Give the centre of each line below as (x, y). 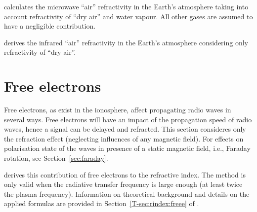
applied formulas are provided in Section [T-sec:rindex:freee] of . (102, 203)
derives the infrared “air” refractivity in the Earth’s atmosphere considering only (126, 42)
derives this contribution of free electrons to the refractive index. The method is (125, 174)
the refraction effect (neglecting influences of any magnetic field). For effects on (124, 138)
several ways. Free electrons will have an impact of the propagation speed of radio (128, 119)
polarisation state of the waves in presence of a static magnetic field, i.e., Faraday (127, 148)
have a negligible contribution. (50, 26)
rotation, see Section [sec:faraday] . (56, 158)
